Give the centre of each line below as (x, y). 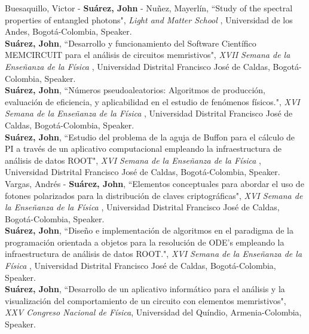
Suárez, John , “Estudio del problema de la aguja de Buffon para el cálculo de (150, 137)
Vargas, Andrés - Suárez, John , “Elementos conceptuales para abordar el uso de (154, 183)
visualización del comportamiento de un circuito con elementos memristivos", (146, 300)
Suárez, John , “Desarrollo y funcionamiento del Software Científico (131, 43)
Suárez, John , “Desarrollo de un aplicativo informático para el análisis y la (145, 289)
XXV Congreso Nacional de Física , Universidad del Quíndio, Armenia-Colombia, (153, 312)
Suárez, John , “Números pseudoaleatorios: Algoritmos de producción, (135, 90)
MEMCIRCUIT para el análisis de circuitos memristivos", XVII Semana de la (148, 55)
